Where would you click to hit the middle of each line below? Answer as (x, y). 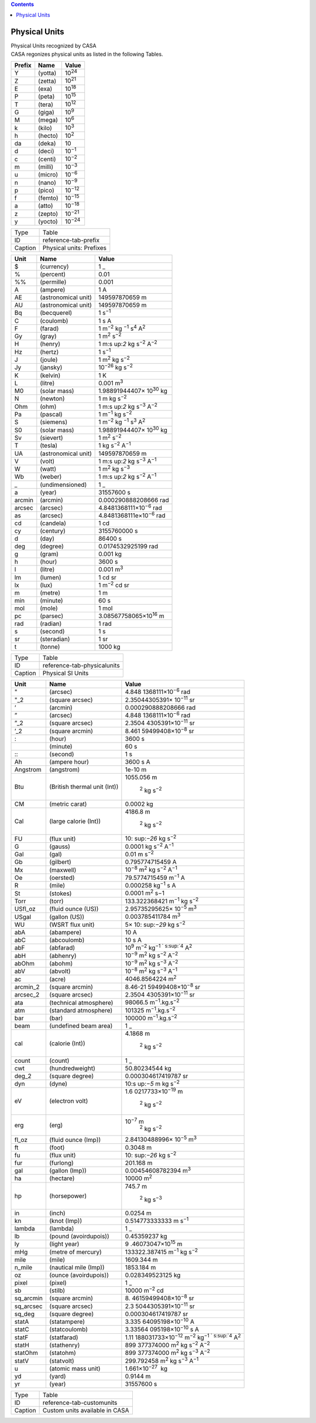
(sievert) (51, 438)
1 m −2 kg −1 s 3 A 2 (122, 422)
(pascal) (51, 415)
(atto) (46, 206)
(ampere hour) (69, 761)
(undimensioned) (63, 485)
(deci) (46, 151)
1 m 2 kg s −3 (114, 468)
